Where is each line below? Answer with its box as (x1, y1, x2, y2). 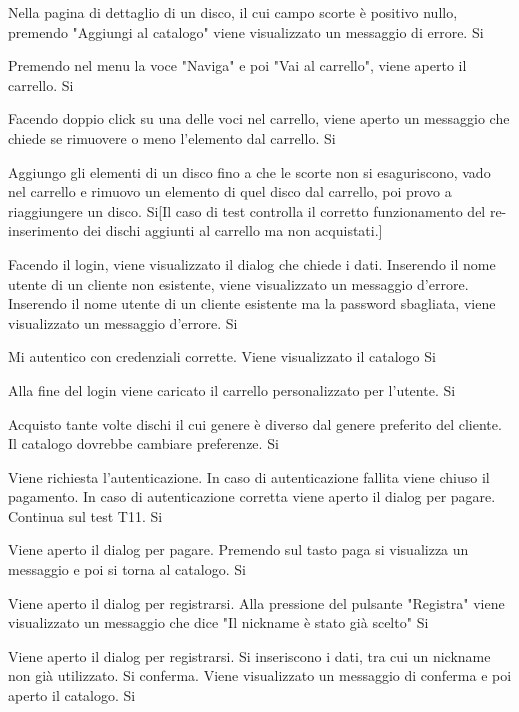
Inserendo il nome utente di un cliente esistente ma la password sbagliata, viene (8, 293, 496, 314)
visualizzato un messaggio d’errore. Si (8, 312, 238, 333)
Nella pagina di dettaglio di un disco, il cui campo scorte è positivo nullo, (8, 2, 458, 22)
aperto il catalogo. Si (8, 685, 136, 706)
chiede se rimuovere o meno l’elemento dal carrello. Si (8, 127, 336, 148)
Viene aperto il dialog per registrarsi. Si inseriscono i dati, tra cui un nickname (8, 645, 491, 666)
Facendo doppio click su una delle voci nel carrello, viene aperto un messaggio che (8, 108, 510, 129)
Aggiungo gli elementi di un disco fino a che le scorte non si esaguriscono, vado (8, 161, 491, 182)
